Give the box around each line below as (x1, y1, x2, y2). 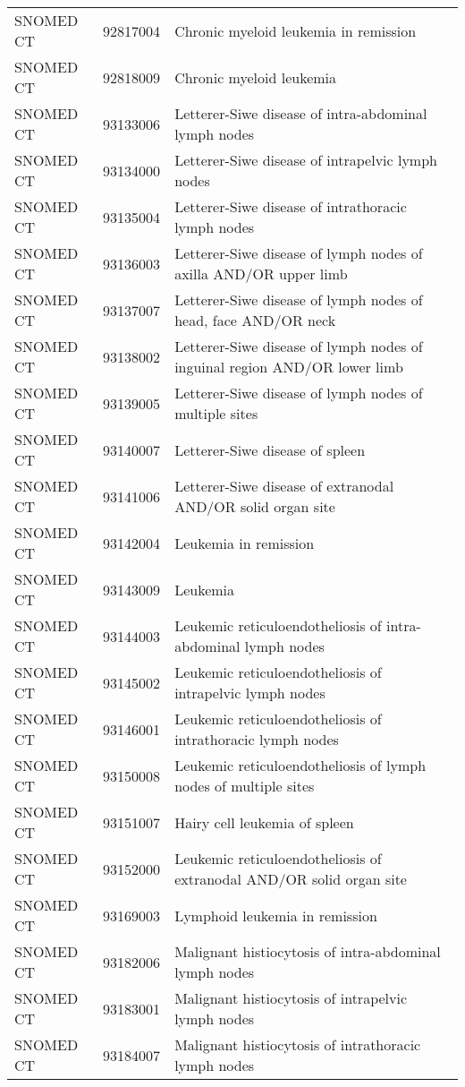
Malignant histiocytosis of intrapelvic (174, 988, 408, 1008)
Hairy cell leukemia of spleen (174, 811, 354, 833)
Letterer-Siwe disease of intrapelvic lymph (174, 150, 437, 170)
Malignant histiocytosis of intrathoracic (174, 1034, 421, 1055)
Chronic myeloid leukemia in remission (174, 20, 417, 41)
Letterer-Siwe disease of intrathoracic (174, 196, 407, 217)
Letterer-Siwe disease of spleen (174, 439, 366, 460)
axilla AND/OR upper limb (174, 263, 348, 284)
